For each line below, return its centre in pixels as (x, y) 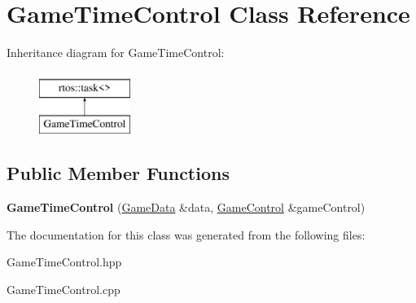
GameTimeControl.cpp (63, 289)
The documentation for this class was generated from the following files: (186, 234)
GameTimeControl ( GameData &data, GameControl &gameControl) (186, 207)
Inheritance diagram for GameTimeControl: (116, 53)
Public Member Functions (118, 173)
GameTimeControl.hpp (64, 262)
